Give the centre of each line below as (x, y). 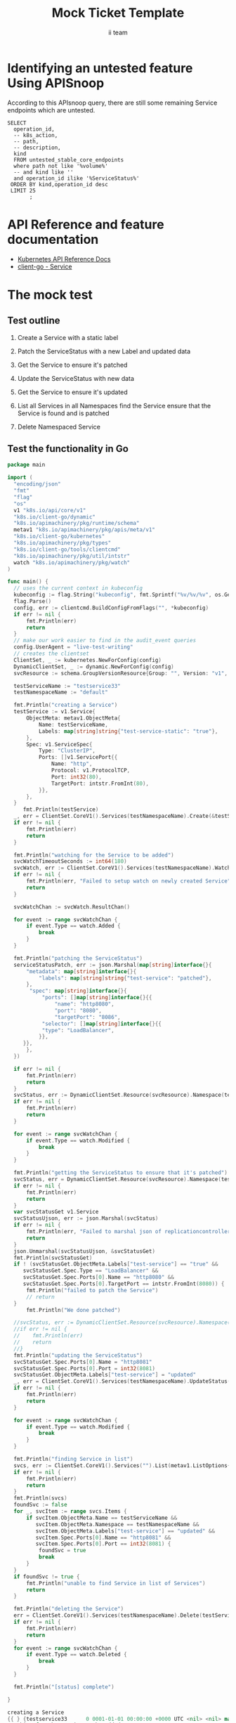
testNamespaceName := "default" (61, 693)
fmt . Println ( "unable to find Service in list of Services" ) (116, 1583)
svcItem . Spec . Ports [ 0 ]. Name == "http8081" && (103, 1537)
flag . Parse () (33, 602)
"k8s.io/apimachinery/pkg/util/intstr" (72, 556)
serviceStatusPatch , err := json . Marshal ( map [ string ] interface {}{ (113, 965)
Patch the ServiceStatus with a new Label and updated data (104, 351)
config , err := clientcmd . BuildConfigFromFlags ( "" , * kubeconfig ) (111, 608)
